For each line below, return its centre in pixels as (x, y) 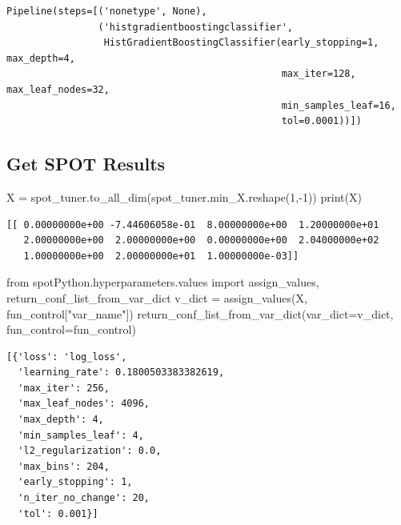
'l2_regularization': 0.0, (90, 451)
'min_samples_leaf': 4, (81, 435)
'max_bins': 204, (64, 466)
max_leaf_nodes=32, (58, 89)
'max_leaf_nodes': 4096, (84, 404)
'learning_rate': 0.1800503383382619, (121, 373)
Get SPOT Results (86, 164)
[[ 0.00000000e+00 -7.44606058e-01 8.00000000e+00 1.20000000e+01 (193, 224)
